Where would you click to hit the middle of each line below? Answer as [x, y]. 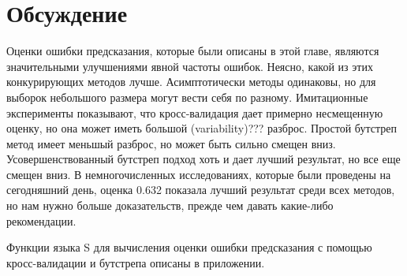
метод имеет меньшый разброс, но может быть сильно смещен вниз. [171, 143]
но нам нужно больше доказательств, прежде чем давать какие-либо [170, 205]
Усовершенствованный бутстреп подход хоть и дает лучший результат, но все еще [203, 159]
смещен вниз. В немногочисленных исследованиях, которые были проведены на [199, 174]
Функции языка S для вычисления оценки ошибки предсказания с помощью [189, 247]
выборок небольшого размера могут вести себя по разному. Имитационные [187, 97]
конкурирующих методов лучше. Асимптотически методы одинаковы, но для [191, 82]
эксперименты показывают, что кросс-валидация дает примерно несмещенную [195, 112]
